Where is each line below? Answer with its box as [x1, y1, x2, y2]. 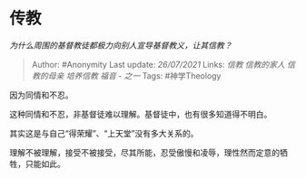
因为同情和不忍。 [9, 89, 74, 100]
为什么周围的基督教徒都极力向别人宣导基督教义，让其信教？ [9, 40, 232, 51]
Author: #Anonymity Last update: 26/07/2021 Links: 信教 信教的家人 [31, 59, 286, 70]
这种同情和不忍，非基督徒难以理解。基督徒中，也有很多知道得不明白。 [9, 108, 272, 119]
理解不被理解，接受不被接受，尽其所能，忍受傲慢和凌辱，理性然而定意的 [9, 146, 280, 158]
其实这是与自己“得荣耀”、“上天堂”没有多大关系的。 [9, 127, 199, 138]
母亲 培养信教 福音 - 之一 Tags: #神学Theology [47, 70, 222, 81]
